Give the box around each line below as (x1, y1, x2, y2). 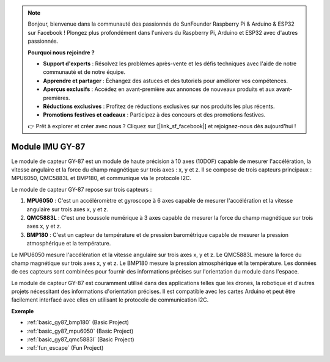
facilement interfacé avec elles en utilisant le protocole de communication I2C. (11, 296, 209, 303)
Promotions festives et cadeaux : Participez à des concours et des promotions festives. (43, 111, 266, 118)
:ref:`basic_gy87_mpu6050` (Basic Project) (26, 327, 134, 335)
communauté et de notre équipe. (43, 68, 126, 76)
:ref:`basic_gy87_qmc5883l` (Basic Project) (26, 336, 134, 343)
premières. (43, 94, 70, 101)
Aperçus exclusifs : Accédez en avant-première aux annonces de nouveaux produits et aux (43, 85, 275, 93)
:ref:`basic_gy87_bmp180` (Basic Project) (26, 319, 130, 326)
